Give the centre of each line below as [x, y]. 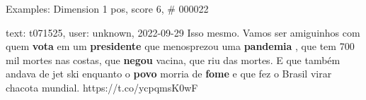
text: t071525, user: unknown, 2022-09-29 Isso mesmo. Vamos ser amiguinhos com [183, 32]
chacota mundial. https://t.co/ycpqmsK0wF [102, 87]
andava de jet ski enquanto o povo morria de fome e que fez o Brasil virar [169, 74]
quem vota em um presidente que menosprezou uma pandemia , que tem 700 [180, 46]
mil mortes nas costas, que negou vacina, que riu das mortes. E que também [173, 60]
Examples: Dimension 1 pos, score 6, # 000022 [107, 8]
